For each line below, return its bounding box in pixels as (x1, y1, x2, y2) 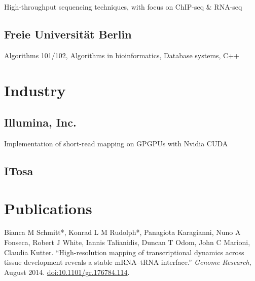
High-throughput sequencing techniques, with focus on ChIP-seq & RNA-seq (4, 2, 242, 12)
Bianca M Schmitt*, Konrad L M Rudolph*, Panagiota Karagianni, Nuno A (4, 227, 241, 237)
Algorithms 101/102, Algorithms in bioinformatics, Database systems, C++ (4, 50, 240, 60)
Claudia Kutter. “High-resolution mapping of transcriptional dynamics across (4, 247, 244, 257)
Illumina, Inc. (4, 114, 77, 130)
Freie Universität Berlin (4, 26, 132, 42)
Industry (4, 79, 66, 100)
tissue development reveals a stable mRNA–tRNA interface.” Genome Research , (4, 257, 251, 267)
